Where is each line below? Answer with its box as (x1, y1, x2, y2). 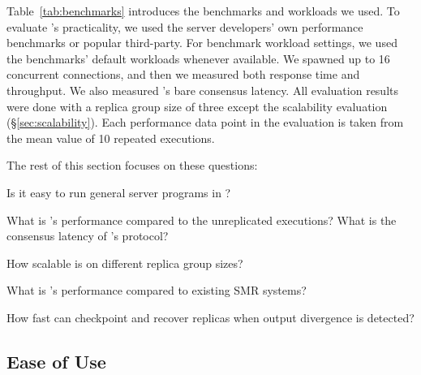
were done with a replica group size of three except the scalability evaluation (6, 97, 388, 114)
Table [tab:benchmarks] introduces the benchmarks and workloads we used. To (6, 2, 400, 19)
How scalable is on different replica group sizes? (6, 254, 243, 271)
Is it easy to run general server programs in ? (6, 183, 231, 200)
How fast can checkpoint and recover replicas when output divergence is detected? (6, 308, 415, 325)
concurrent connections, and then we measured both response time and (6, 66, 360, 83)
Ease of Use (6, 348, 106, 373)
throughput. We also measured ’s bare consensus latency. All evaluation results (6, 81, 398, 98)
